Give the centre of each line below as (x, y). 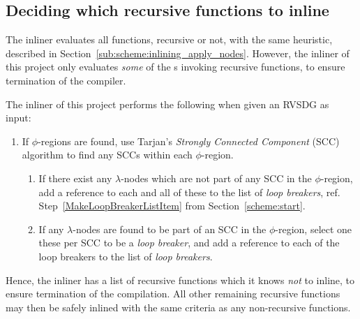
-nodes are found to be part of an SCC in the (170, 229)
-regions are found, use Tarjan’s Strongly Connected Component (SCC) (189, 141)
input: (18, 118)
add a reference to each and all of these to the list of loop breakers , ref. (189, 192)
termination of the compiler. (66, 80)
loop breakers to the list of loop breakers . (126, 256)
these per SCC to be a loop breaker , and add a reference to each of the (189, 243)
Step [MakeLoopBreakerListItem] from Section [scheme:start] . (172, 206)
